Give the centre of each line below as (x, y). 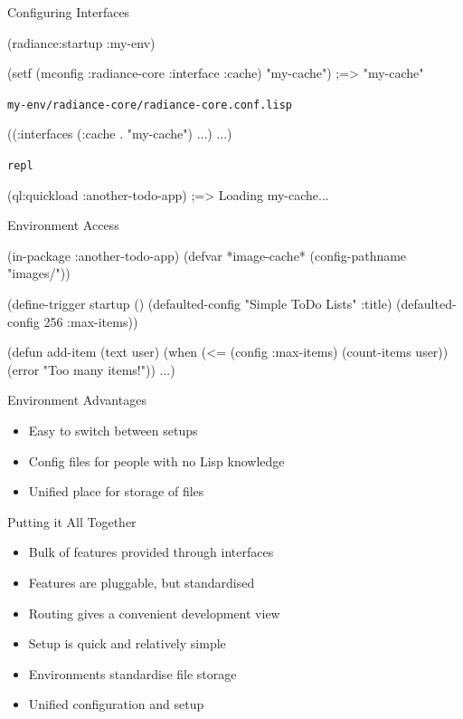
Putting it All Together (72, 521)
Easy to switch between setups (113, 431)
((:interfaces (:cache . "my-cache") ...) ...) (120, 134)
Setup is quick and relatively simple (127, 643)
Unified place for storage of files (116, 491)
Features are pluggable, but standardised (142, 582)
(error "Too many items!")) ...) (91, 369)
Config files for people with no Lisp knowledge (156, 460)
